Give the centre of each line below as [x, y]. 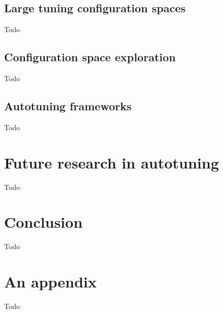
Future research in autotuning [112, 162]
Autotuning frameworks [68, 105]
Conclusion [44, 222]
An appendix [50, 282]
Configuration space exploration [90, 57]
